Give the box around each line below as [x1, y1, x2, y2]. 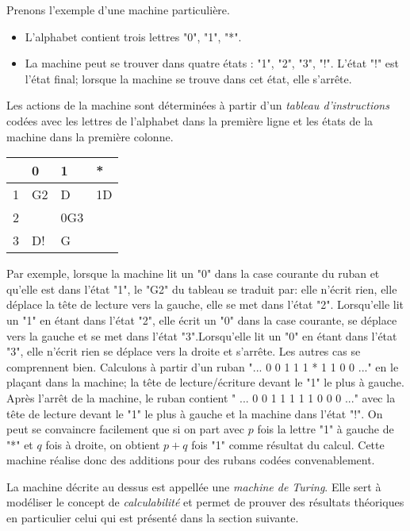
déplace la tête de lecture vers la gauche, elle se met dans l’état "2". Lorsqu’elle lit [6, 296, 404, 313]
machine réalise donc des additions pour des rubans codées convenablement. [6, 452, 375, 468]
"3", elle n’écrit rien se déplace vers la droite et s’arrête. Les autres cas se [6, 343, 361, 360]
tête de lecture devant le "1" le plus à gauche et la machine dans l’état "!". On [6, 405, 383, 421]
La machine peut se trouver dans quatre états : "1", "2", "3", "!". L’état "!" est [25, 55, 399, 71]
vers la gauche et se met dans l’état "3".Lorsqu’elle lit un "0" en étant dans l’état [6, 327, 397, 344]
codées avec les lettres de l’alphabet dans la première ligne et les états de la [6, 112, 374, 129]
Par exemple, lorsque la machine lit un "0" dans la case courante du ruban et [6, 265, 380, 282]
